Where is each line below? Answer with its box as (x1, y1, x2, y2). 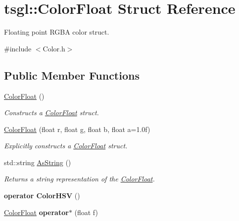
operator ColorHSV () (4, 190, 80, 201)
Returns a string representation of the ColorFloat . (4, 174, 155, 184)
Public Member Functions (4, 67, 140, 83)
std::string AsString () (4, 157, 71, 167)
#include (4, 43, 32, 53)
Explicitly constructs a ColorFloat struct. (4, 140, 128, 151)
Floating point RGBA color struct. (4, 27, 109, 37)
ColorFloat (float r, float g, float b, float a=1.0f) (4, 124, 150, 134)
